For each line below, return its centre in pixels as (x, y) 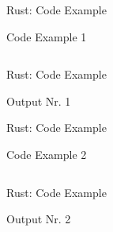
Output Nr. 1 (39, 101)
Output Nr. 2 (39, 219)
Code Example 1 (47, 36)
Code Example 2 (47, 154)
